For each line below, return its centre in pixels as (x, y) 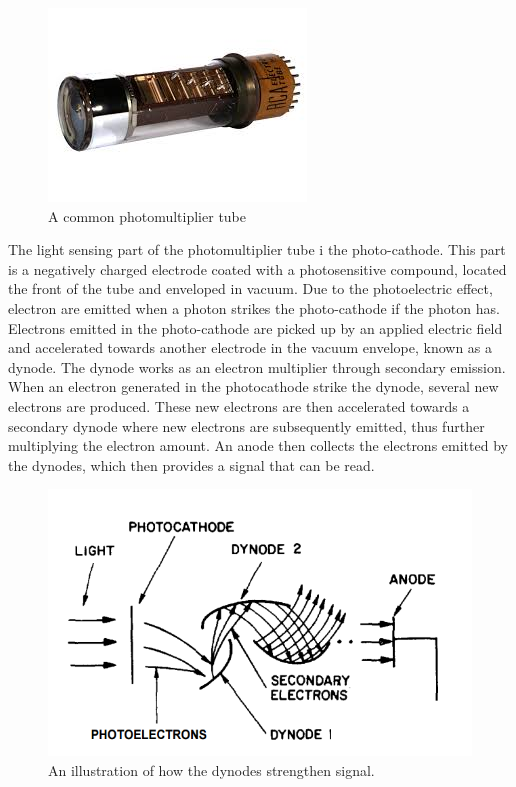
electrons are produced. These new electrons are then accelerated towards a (239, 405)
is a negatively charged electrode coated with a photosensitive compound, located (257, 268)
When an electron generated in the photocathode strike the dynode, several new (253, 386)
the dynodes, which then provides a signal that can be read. (191, 464)
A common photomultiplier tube (147, 215)
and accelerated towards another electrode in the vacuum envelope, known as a (250, 347)
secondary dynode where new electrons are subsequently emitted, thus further (246, 425)
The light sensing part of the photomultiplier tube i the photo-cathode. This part (257, 249)
